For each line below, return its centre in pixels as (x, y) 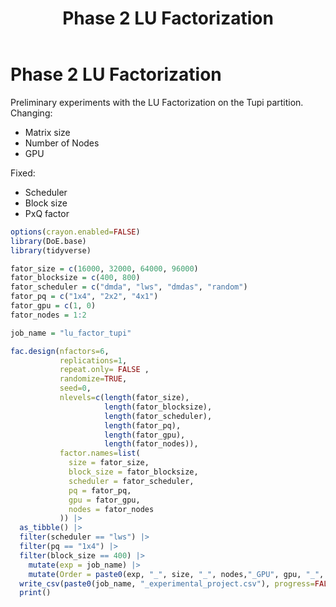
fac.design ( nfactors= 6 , (60, 351)
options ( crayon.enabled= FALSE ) (75, 232)
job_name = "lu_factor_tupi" (71, 333)
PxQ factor (47, 213)
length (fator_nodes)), (151, 444)
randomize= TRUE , (93, 379)
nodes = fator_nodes (111, 509)
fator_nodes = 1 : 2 (48, 315)
